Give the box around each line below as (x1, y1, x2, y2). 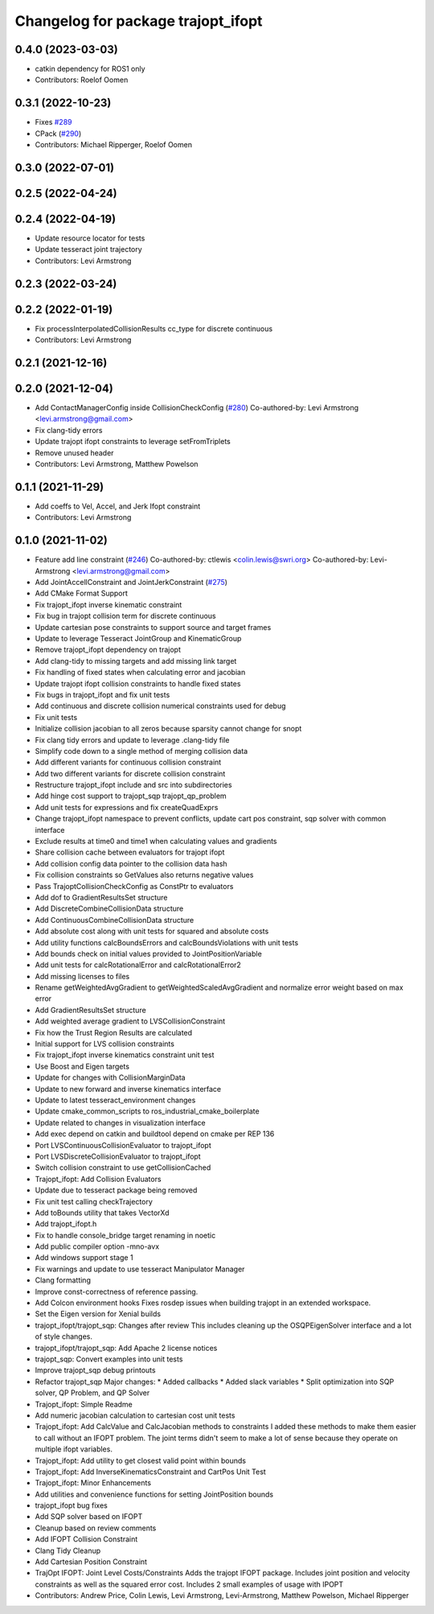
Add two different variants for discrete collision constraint (35, 768, 226, 778)
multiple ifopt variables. (35, 1444, 113, 1454)
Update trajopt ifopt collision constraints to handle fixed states (35, 678, 241, 688)
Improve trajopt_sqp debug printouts (35, 1365, 156, 1375)
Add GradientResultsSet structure (35, 1005, 146, 1015)
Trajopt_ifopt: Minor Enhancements (35, 1478, 152, 1488)
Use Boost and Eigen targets (35, 1061, 130, 1071)
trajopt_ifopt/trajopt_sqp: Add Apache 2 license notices (35, 1343, 218, 1353)
